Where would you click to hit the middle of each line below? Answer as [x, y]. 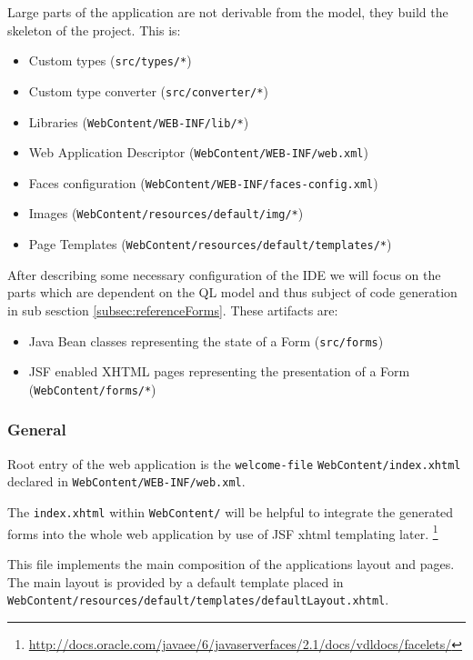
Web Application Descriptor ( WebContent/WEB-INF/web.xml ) [198, 152]
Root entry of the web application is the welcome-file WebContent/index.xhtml [234, 463]
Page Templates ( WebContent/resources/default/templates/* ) [210, 244]
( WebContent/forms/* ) [92, 389]
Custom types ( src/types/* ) [110, 60]
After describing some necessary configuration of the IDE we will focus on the [224, 274]
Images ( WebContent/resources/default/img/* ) [166, 213]
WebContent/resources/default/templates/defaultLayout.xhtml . [198, 600]
